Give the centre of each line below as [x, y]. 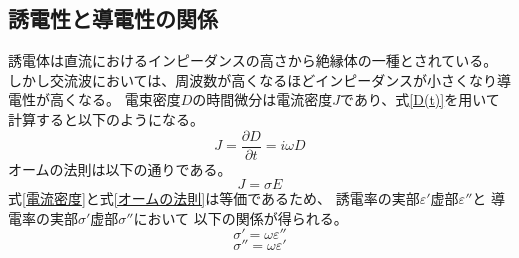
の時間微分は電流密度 [262, 99]
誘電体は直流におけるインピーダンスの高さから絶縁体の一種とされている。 [253, 60]
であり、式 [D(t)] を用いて [420, 99]
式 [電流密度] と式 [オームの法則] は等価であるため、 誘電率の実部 [214, 198]
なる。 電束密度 [129, 99]
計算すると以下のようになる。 [106, 118]
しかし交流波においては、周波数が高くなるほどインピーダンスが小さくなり [253, 79]
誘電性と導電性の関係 [113, 18]
